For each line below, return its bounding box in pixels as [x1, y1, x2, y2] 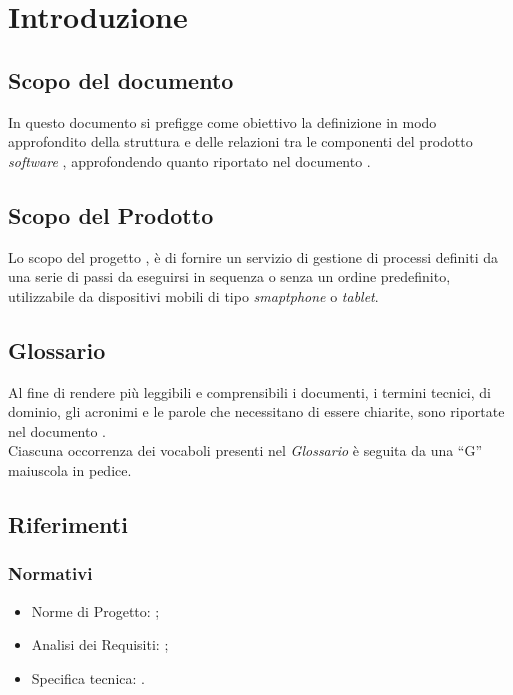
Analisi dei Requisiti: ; [31, 634, 169, 655]
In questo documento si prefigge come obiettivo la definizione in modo [8, 111, 437, 132]
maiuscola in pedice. [8, 459, 132, 480]
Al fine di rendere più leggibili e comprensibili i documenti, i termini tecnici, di [8, 381, 491, 402]
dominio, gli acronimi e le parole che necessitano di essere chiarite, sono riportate [8, 401, 505, 422]
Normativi [8, 561, 93, 586]
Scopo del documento [8, 64, 234, 95]
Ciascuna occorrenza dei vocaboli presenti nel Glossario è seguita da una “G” [8, 440, 483, 461]
